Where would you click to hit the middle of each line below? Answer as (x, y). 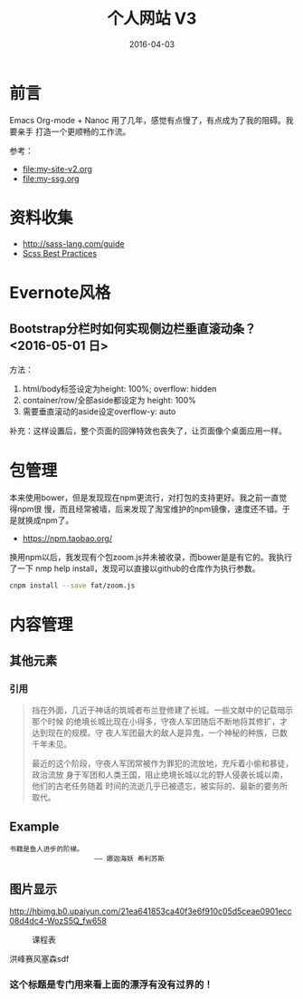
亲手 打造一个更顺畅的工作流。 (74, 131)
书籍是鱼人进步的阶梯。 (47, 849)
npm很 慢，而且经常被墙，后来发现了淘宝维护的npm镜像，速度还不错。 (150, 509)
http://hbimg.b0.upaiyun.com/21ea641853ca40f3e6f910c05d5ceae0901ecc (151, 911)
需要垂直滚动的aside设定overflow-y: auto (99, 411)
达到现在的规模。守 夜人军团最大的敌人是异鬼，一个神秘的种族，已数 (159, 733)
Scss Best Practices (60, 253)
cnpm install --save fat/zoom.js (72, 586)
